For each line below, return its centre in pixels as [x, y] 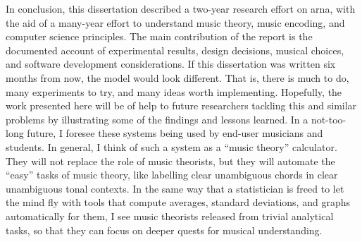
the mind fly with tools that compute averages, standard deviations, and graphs [178, 202]
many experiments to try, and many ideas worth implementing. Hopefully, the [174, 91]
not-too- [329, 119]
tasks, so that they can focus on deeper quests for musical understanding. [164, 230]
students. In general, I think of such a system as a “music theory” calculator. [171, 146]
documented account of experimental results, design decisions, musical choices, [175, 50]
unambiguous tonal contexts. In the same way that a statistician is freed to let [175, 188]
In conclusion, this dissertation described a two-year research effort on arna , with [181, 8]
